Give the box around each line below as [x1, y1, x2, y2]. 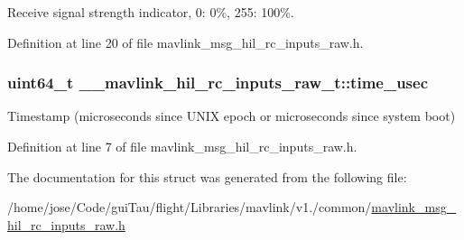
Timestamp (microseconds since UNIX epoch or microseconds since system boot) [7, 106, 456, 125]
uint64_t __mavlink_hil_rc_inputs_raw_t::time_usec [7, 71, 429, 94]
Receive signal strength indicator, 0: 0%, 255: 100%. [7, 3, 294, 21]
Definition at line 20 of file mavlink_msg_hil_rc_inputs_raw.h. [7, 32, 364, 51]
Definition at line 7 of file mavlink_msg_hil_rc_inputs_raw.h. [7, 137, 357, 155]
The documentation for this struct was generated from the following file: [7, 167, 407, 186]
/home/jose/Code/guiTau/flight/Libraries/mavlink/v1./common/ [7, 198, 372, 217]
